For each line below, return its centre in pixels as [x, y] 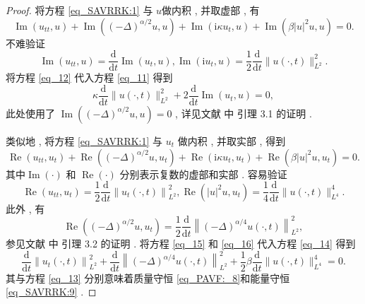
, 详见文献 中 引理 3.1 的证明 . [244, 113]
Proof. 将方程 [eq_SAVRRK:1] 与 [79, 10]
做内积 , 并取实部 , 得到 [232, 140]
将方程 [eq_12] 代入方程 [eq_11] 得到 [89, 77]
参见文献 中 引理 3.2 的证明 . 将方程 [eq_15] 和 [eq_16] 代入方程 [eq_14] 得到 [181, 243]
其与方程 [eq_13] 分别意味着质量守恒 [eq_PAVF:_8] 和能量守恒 [148, 277]
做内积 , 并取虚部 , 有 [211, 10]
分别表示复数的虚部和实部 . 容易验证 [203, 174]
